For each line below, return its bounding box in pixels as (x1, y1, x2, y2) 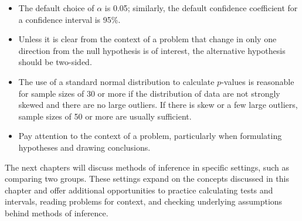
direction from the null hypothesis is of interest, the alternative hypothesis (18, 44, 286, 56)
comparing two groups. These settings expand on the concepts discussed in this (5, 172, 289, 185)
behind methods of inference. (5, 206, 108, 219)
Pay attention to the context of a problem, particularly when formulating (18, 130, 282, 142)
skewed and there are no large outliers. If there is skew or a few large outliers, (18, 98, 298, 111)
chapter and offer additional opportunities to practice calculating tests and (5, 183, 273, 196)
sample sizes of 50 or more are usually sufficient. (18, 110, 192, 122)
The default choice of (18, 2, 94, 13)
